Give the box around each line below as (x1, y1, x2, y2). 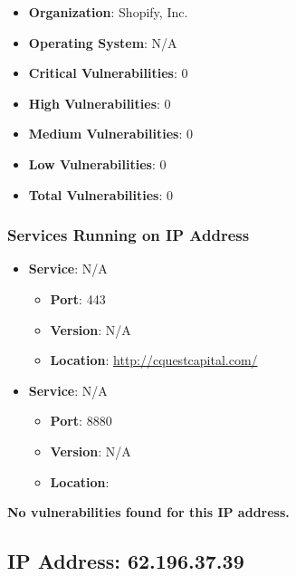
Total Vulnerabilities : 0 (28, 185, 173, 204)
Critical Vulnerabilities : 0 (28, 63, 188, 82)
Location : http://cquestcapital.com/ (50, 350, 258, 370)
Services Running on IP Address (7, 224, 250, 246)
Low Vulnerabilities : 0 (28, 154, 167, 173)
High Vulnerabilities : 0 (28, 93, 171, 112)
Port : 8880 (50, 411, 112, 430)
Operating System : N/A (28, 33, 177, 52)
